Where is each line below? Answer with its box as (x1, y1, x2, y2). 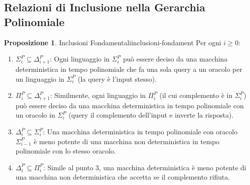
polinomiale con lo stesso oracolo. (15, 146, 116, 156)
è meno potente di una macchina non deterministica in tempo (33, 136, 219, 146)
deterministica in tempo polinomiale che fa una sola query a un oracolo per (15, 63, 243, 74)
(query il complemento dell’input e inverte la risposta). (68, 110, 234, 120)
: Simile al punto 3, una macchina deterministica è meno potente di (43, 162, 247, 172)
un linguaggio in (15, 73, 64, 84)
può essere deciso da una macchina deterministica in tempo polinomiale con (15, 100, 244, 110)
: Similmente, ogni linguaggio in (50, 90, 146, 100)
